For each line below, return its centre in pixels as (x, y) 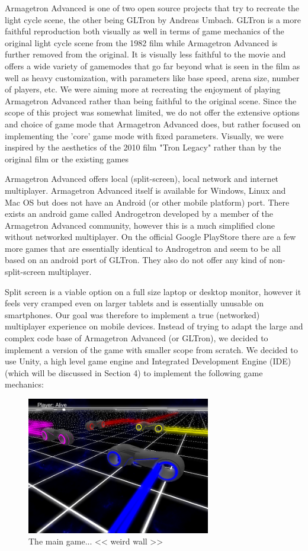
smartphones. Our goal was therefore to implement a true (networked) (132, 314)
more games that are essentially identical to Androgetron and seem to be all (143, 248)
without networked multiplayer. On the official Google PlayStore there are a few (150, 237)
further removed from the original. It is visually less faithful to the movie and (145, 54)
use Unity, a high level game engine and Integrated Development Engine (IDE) (148, 361)
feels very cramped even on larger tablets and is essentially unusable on (134, 303)
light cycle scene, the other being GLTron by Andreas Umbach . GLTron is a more (153, 19)
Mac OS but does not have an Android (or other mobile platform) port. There (147, 202)
